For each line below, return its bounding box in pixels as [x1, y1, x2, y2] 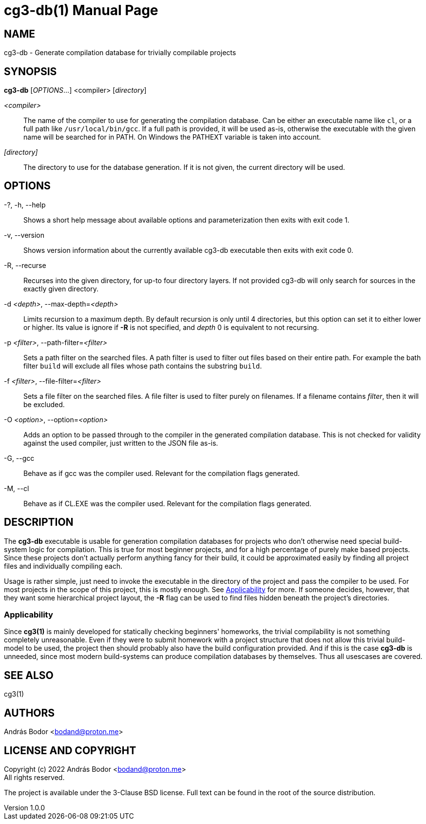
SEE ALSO [4, 669, 54, 681]
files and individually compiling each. [4, 561, 123, 570]
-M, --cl [4, 484, 29, 493]
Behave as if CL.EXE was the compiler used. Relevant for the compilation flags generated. [23, 499, 311, 508]
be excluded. [23, 400, 65, 409]
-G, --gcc [4, 453, 35, 462]
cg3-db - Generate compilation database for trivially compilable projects [4, 48, 236, 57]
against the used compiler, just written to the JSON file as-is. [23, 438, 218, 447]
